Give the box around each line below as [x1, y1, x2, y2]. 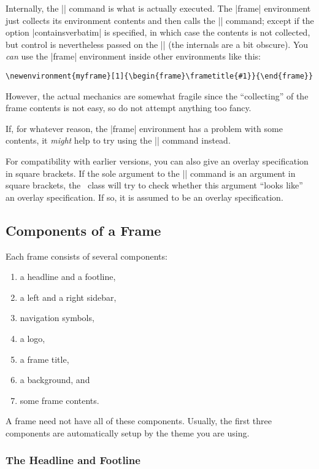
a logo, [20, 331, 45, 344]
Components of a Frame [6, 220, 161, 239]
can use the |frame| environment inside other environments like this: [6, 50, 261, 63]
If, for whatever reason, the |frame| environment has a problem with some [6, 122, 283, 134]
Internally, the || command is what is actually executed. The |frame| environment [6, 2, 311, 14]
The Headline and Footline [6, 452, 140, 468]
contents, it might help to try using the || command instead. [6, 134, 231, 147]
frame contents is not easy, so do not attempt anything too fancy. [6, 101, 252, 114]
